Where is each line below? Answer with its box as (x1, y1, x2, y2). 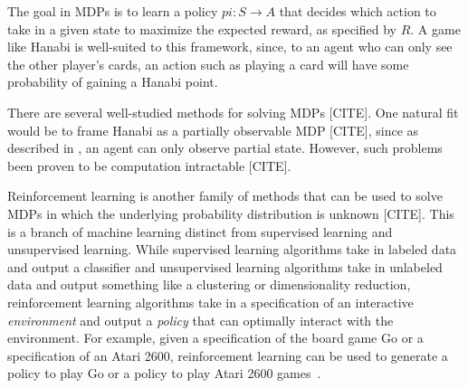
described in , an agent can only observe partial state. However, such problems (7, 138, 443, 157)
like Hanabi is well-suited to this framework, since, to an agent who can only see (7, 37, 453, 56)
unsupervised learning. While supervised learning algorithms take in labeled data (7, 240, 457, 259)
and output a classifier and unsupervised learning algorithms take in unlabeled (7, 257, 443, 276)
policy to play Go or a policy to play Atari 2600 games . (7, 364, 321, 383)
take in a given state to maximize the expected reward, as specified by (7, 19, 396, 38)
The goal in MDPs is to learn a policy (7, 2, 218, 20)
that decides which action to (279, 2, 436, 20)
